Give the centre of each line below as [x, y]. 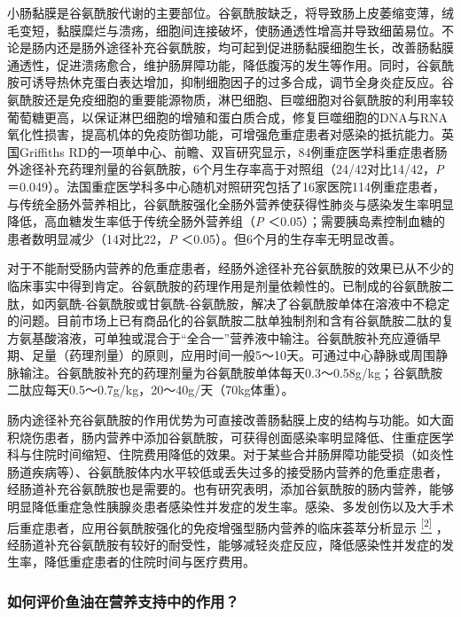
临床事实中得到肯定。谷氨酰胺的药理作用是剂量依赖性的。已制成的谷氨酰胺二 [230, 285]
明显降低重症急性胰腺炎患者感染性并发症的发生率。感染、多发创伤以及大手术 [230, 507]
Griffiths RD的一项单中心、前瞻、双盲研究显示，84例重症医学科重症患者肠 [233, 151]
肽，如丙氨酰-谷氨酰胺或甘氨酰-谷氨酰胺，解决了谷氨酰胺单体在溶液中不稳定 [229, 303]
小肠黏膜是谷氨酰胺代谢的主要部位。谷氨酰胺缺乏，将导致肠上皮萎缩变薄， [224, 12]
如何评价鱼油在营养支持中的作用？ [123, 601]
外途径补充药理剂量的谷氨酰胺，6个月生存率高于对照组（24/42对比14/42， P [226, 169]
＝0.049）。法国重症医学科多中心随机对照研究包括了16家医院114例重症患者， [226, 186]
